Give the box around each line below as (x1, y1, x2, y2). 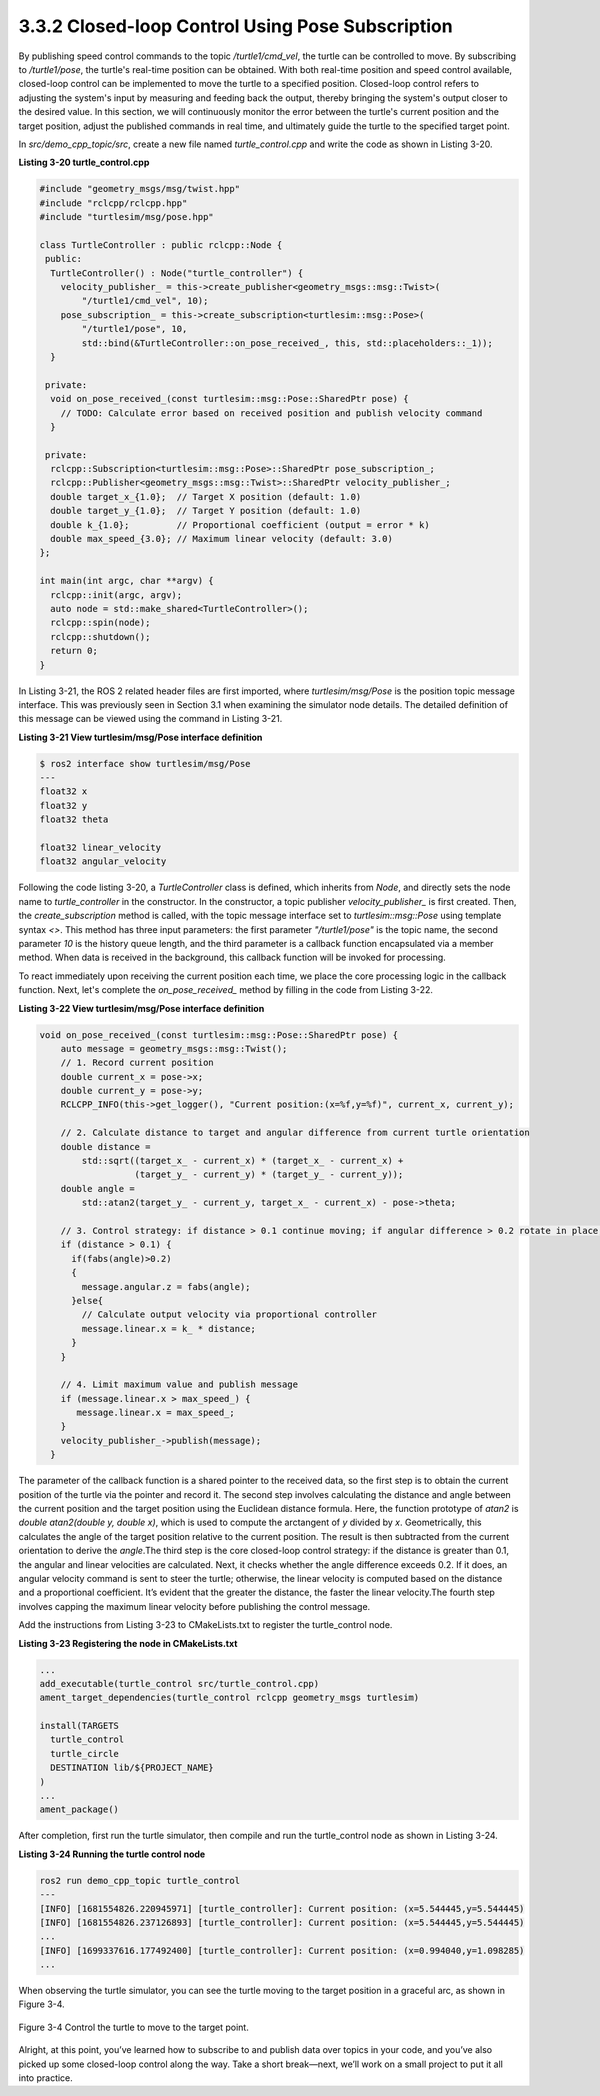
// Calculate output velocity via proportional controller (81, 1309, 378, 1320)
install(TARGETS (39, 1720, 120, 1732)
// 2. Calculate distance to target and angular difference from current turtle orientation (60, 1127, 530, 1139)
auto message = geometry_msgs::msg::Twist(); (60, 1043, 288, 1054)
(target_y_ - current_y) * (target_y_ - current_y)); (134, 1169, 404, 1180)
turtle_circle (50, 1748, 120, 1759)
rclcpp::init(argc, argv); (50, 589, 183, 600)
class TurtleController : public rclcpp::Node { (39, 239, 283, 250)
